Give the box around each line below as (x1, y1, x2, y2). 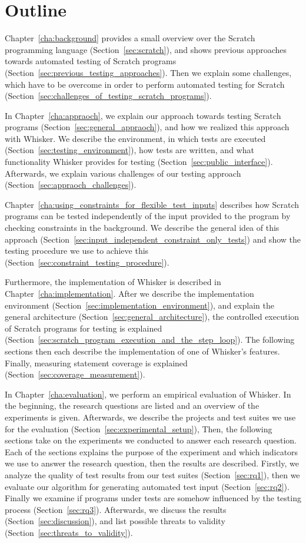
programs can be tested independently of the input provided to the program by (5, 210, 291, 222)
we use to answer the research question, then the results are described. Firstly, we (5, 457, 299, 469)
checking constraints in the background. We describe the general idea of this (5, 221, 280, 234)
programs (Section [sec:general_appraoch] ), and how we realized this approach (5, 121, 290, 133)
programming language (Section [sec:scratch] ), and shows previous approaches (5, 43, 287, 55)
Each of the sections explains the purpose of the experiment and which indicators (5, 445, 298, 458)
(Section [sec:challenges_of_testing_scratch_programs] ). (5, 90, 212, 102)
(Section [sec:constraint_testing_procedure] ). (5, 256, 169, 268)
